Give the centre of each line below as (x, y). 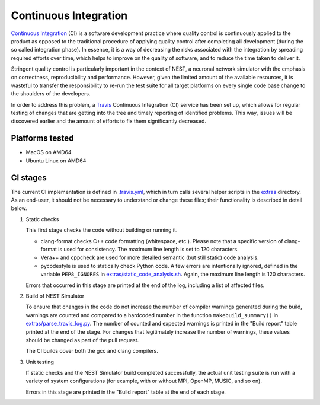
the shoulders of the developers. (51, 94)
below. (19, 208)
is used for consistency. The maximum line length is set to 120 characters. (149, 249)
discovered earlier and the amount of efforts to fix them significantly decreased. (109, 121)
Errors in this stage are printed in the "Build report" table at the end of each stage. (126, 392)
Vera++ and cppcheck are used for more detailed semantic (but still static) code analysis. (150, 257)
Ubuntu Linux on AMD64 (56, 161)
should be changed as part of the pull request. (82, 340)
